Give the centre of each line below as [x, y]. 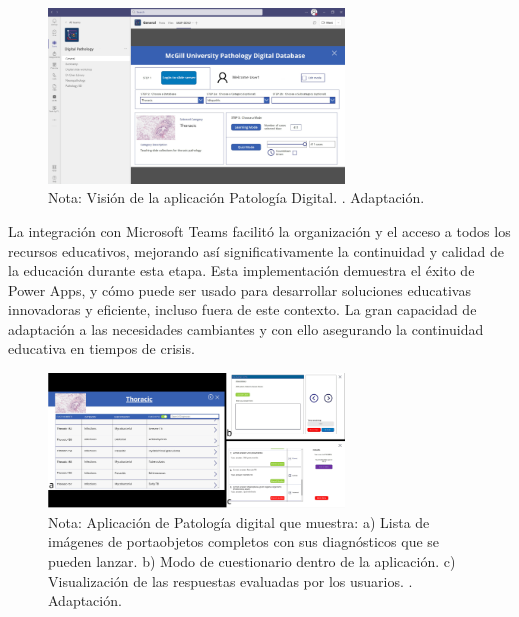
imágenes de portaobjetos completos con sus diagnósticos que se [244, 541]
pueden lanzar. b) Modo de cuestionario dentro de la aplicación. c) [252, 560]
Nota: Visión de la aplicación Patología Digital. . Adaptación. [236, 197]
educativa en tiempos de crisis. [101, 348]
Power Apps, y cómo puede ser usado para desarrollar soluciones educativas [239, 289]
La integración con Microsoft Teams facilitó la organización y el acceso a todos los [259, 230]
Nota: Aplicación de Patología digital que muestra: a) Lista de [239, 521]
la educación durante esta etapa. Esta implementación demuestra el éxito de [241, 270]
